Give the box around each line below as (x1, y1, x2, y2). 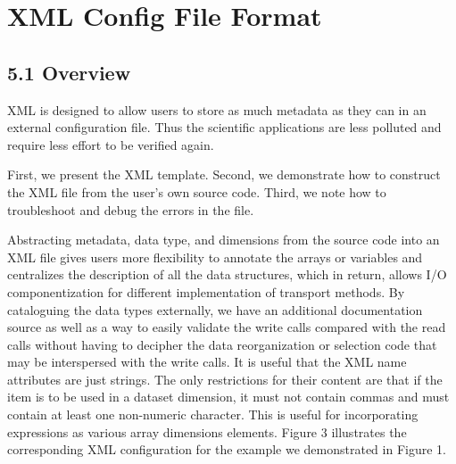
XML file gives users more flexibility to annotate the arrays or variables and (7, 247, 423, 266)
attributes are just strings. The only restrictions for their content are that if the (7, 369, 443, 388)
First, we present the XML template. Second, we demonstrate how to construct (7, 165, 441, 184)
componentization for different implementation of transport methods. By (7, 282, 405, 301)
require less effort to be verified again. (7, 135, 214, 153)
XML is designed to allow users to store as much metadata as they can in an (7, 100, 427, 119)
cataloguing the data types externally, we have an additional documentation (7, 300, 423, 319)
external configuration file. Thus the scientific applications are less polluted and (7, 118, 442, 137)
